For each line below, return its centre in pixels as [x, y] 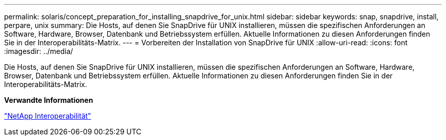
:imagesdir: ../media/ [39, 51]
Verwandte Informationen [49, 100]
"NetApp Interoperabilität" [48, 116]
